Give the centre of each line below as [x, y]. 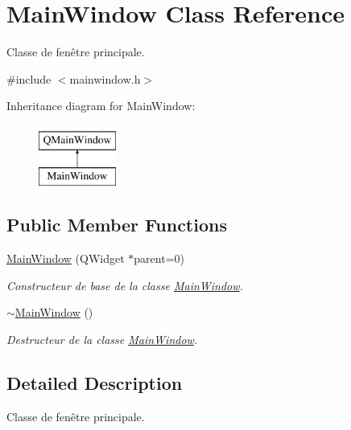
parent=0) [159, 258]
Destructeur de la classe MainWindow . [102, 340]
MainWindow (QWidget [66, 258]
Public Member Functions [117, 225]
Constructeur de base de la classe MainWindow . [125, 285]
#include [29, 78]
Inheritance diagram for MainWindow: [101, 106]
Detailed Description [95, 383]
